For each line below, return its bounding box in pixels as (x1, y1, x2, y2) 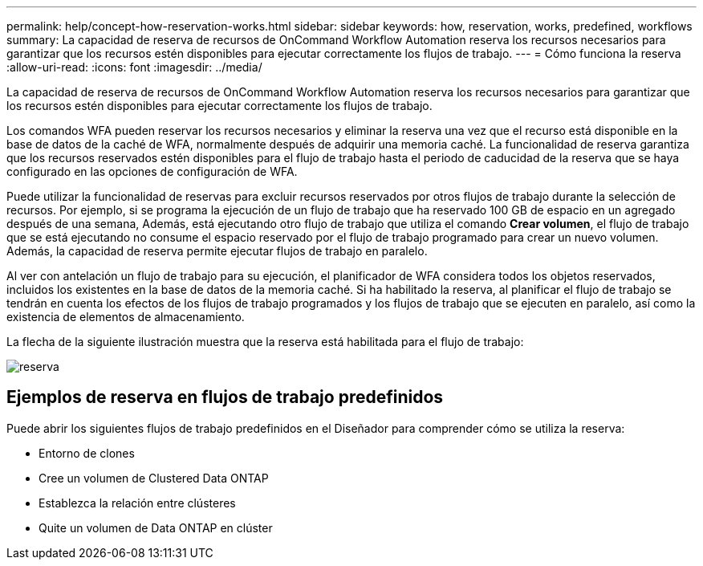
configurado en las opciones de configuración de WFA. (6, 165, 298, 178)
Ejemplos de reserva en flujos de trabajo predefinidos (6, 387, 444, 408)
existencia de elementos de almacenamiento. (6, 310, 245, 324)
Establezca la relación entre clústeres (39, 495, 236, 510)
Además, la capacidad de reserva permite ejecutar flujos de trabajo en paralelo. (6, 244, 428, 258)
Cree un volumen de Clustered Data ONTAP (39, 470, 269, 485)
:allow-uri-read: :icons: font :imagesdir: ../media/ (6, 60, 262, 74)
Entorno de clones (39, 446, 135, 460)
